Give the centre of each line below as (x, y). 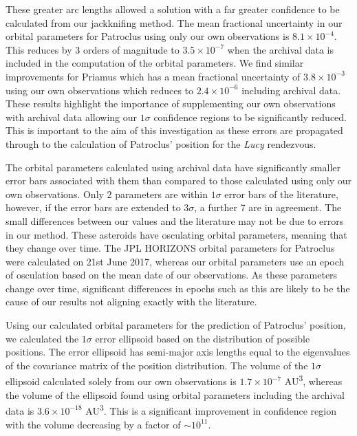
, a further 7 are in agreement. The (268, 207)
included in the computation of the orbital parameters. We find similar (155, 63)
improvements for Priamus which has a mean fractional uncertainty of (153, 76)
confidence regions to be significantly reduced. (250, 117)
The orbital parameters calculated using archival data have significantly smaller (173, 167)
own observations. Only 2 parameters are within (107, 194)
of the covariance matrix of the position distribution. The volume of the (157, 365)
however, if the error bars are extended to (93, 207)
